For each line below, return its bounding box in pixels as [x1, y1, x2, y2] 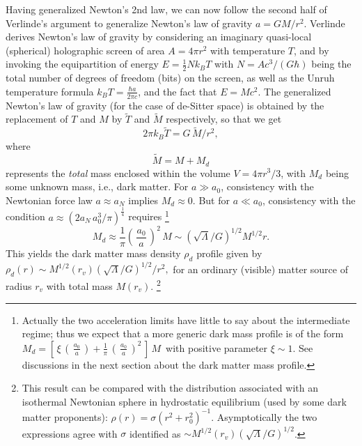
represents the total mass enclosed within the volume [6, 165, 230, 180]
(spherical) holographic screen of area [6, 43, 165, 57]
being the [311, 56, 352, 71]
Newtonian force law [6, 192, 93, 207]
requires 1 [128, 208, 169, 224]
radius [6, 278, 32, 293]
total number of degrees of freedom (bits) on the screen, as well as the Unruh [6, 70, 335, 85]
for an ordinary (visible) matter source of [173, 261, 348, 276]
